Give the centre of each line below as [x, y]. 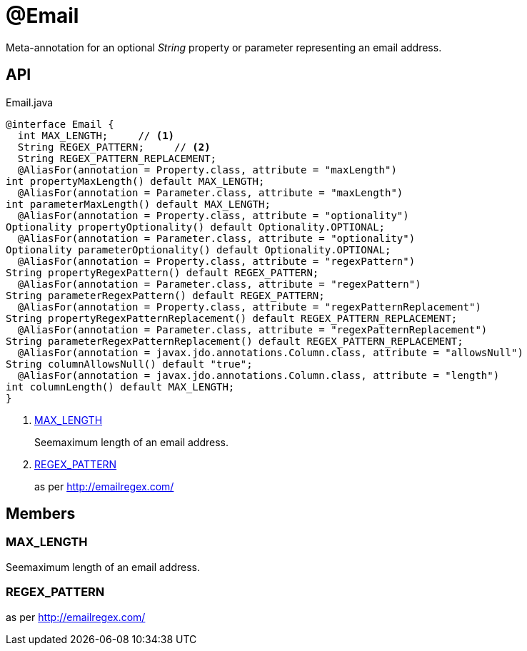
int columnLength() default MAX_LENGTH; [120, 387]
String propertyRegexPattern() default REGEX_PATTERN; [162, 272]
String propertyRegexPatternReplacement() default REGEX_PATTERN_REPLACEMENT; [232, 318]
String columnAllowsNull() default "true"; [129, 364]
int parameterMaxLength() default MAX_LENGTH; [138, 204]
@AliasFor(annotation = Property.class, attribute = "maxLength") [207, 170]
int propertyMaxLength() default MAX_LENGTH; [135, 181]
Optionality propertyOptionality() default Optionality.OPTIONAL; [196, 227]
